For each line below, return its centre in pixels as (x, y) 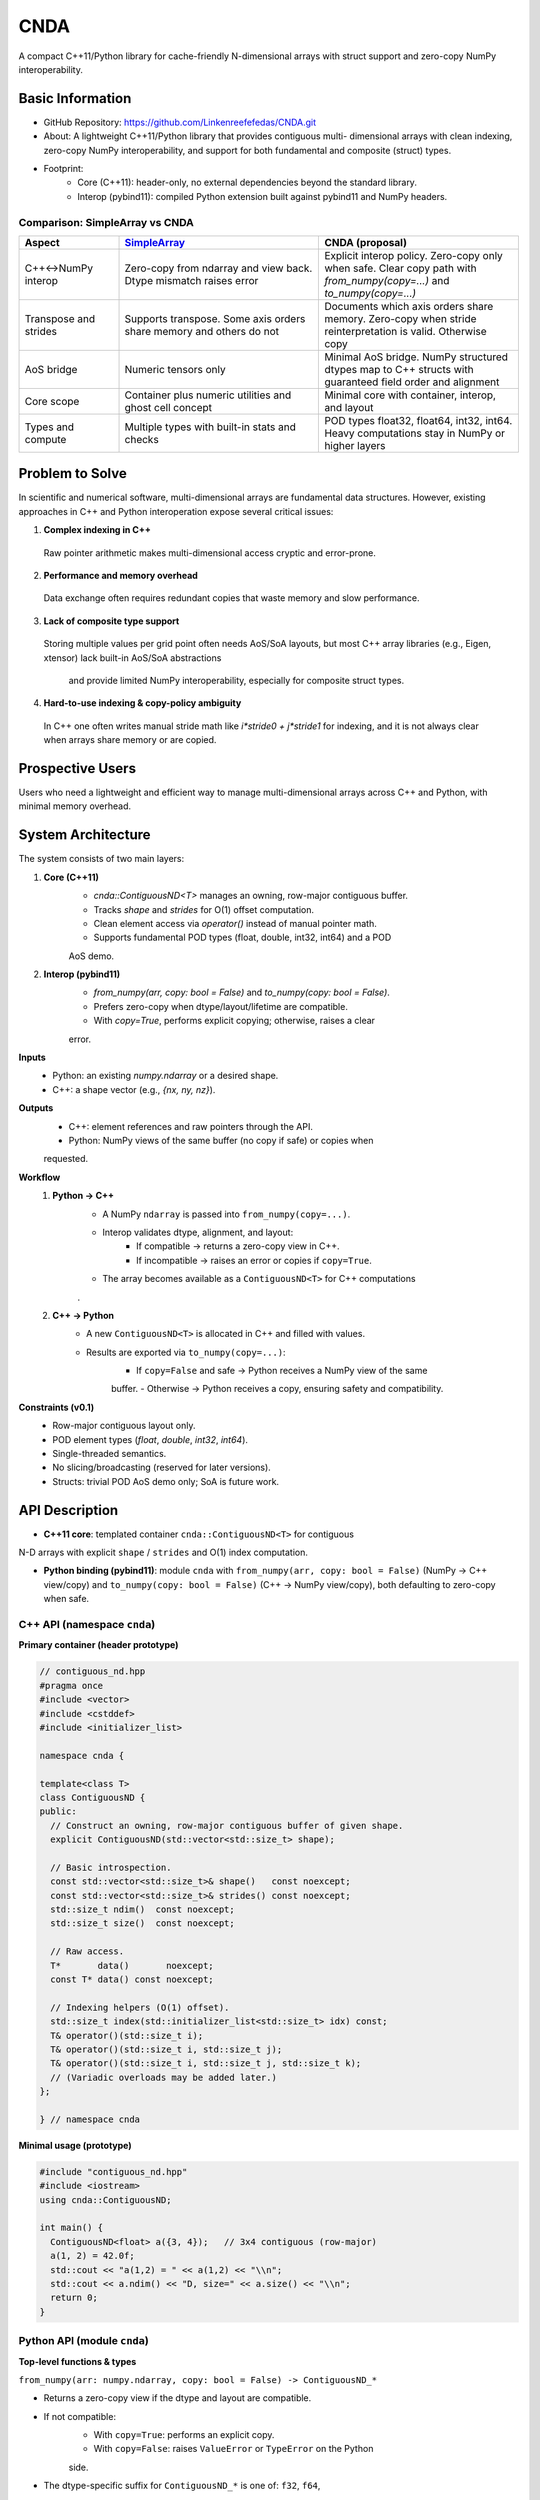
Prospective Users (77, 768)
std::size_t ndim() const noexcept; (142, 1909)
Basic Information (75, 98)
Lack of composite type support (111, 621)
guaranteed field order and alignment (412, 382)
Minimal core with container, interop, (410, 395)
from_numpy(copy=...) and (387, 280)
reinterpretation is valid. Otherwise (405, 331)
